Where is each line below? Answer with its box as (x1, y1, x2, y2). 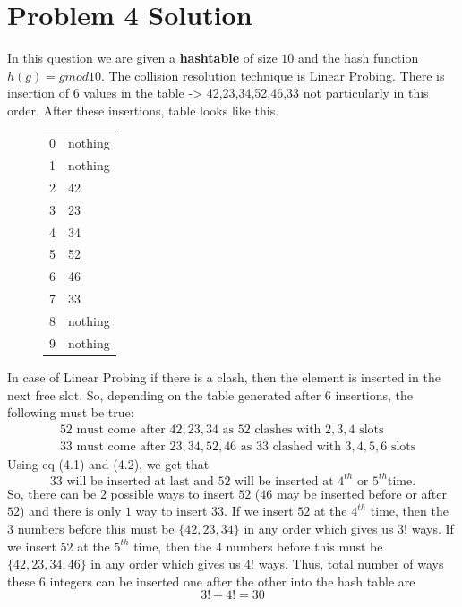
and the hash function (297, 48, 419, 67)
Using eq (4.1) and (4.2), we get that (7, 454, 210, 473)
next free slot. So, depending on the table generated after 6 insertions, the (7, 385, 414, 404)
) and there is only (20, 501, 122, 520)
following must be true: (7, 403, 134, 422)
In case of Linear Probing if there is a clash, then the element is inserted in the (7, 367, 441, 386)
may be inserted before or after (276, 483, 447, 502)
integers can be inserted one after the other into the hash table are (49, 571, 415, 590)
